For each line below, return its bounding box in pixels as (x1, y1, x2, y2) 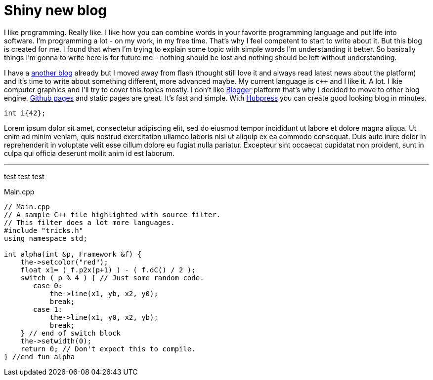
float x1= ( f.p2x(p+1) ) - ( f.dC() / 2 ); (20, 266, 196, 274)
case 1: (33, 305, 63, 313)
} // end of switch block (20, 329, 121, 337)
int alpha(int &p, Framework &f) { (4, 250, 142, 258)
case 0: (33, 281, 63, 290)
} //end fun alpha (4, 352, 75, 361)
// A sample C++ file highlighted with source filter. (4, 210, 221, 219)
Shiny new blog (4, 2, 107, 19)
